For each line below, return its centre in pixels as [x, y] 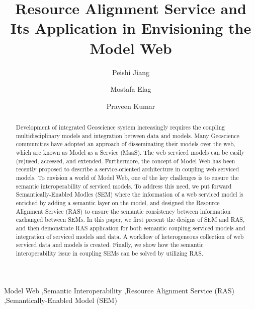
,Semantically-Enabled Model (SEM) [61, 300]
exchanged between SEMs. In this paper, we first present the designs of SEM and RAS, [130, 220]
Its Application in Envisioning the [131, 28]
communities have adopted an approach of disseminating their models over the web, [125, 144]
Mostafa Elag [131, 89]
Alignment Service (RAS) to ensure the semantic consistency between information [123, 211]
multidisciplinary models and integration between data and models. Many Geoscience [127, 135]
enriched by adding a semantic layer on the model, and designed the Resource [118, 202]
